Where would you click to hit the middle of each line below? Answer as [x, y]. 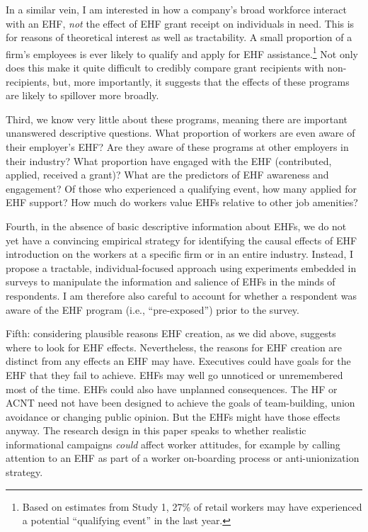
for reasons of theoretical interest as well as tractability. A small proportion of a [179, 37]
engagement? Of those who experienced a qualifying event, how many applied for [181, 188]
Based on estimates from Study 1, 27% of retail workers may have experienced [192, 506]
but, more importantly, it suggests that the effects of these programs [201, 81]
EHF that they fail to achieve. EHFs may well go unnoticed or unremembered [174, 374]
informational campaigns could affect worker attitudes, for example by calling [173, 444]
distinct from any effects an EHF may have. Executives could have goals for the [178, 361]
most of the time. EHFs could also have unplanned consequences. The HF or [172, 389]
